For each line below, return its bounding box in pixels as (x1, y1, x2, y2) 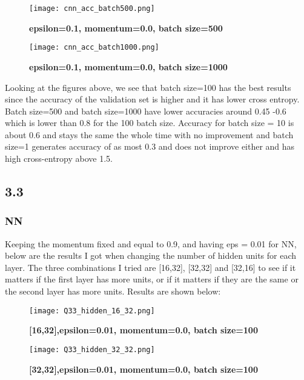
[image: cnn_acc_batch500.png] (29, 4, 155, 13)
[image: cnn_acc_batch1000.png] (29, 43, 159, 52)
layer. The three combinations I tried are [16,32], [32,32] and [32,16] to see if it (5, 261, 296, 273)
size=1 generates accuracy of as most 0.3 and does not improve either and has (5, 140, 295, 153)
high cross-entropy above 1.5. (5, 152, 113, 165)
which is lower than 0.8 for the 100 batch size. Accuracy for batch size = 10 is (5, 116, 294, 129)
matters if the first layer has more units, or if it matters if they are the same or (5, 273, 299, 285)
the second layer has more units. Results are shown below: (5, 285, 221, 298)
